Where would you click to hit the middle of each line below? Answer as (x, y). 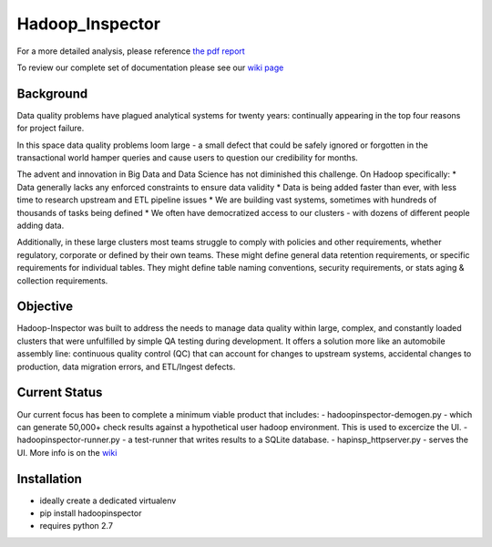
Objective (45, 307)
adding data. (41, 225)
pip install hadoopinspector (91, 513)
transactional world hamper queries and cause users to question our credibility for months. (188, 158)
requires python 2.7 (77, 526)
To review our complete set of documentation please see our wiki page (150, 67)
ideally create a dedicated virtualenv (108, 501)
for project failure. (51, 129)
